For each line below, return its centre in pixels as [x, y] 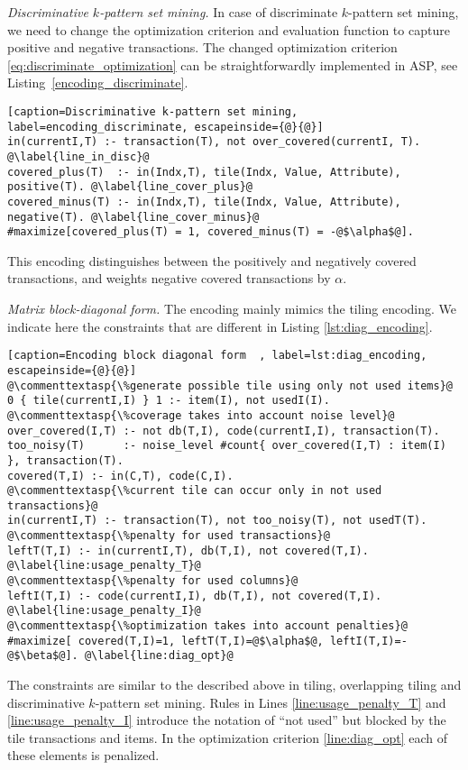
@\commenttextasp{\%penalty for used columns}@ [153, 581]
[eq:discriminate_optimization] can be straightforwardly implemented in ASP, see [233, 64]
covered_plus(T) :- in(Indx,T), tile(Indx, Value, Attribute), [204, 172]
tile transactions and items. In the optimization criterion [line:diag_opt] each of [228, 737]
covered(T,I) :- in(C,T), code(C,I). [120, 476]
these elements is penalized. [83, 755]
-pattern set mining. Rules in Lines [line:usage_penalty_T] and [271, 702]
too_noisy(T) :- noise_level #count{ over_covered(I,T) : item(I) [227, 446]
